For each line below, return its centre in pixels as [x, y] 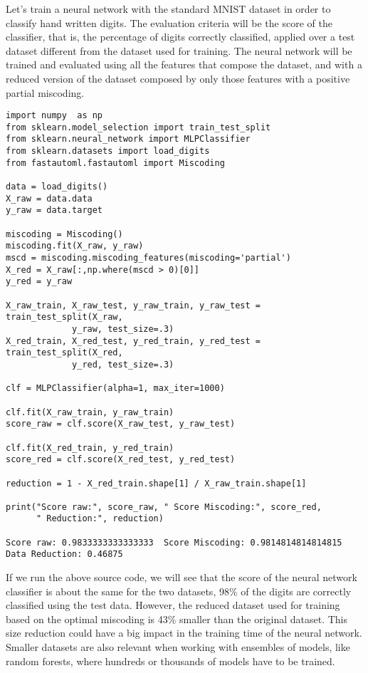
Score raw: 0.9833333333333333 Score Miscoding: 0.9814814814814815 [174, 542]
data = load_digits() [57, 187]
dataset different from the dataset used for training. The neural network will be [179, 50]
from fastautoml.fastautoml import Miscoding [115, 163]
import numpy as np [54, 116]
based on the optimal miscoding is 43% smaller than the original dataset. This [177, 619]
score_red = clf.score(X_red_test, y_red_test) [121, 460]
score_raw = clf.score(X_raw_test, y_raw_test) [121, 424]
